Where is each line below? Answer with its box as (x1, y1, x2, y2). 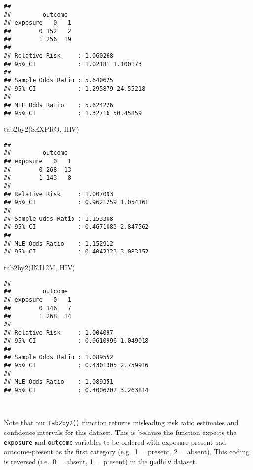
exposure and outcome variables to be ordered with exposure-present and (4, 436, 226, 447)
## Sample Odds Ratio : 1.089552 (4, 354, 113, 361)
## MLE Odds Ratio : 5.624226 (4, 101, 113, 108)
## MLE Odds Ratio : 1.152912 (4, 240, 113, 247)
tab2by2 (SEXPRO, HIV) (4, 124, 79, 134)
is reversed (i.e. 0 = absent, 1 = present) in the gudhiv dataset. (4, 456, 197, 466)
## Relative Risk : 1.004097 (4, 329, 113, 336)
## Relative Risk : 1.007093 (4, 190, 113, 198)
